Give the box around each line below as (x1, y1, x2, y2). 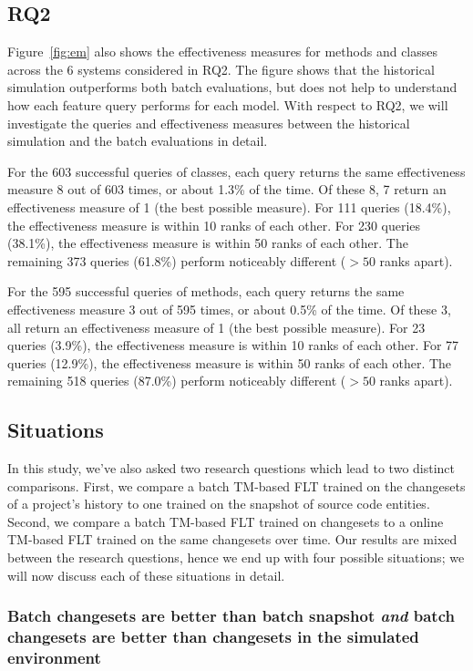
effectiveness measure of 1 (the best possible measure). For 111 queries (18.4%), (7, 197, 451, 216)
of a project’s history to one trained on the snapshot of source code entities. (7, 494, 430, 513)
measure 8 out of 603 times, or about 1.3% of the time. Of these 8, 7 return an (7, 180, 447, 199)
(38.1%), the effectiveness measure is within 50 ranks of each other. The (7, 233, 408, 253)
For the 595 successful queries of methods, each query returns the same (7, 282, 405, 301)
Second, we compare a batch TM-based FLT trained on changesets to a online (7, 511, 444, 531)
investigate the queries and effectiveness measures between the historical (7, 113, 410, 132)
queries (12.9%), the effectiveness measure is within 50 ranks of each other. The (7, 353, 452, 372)
